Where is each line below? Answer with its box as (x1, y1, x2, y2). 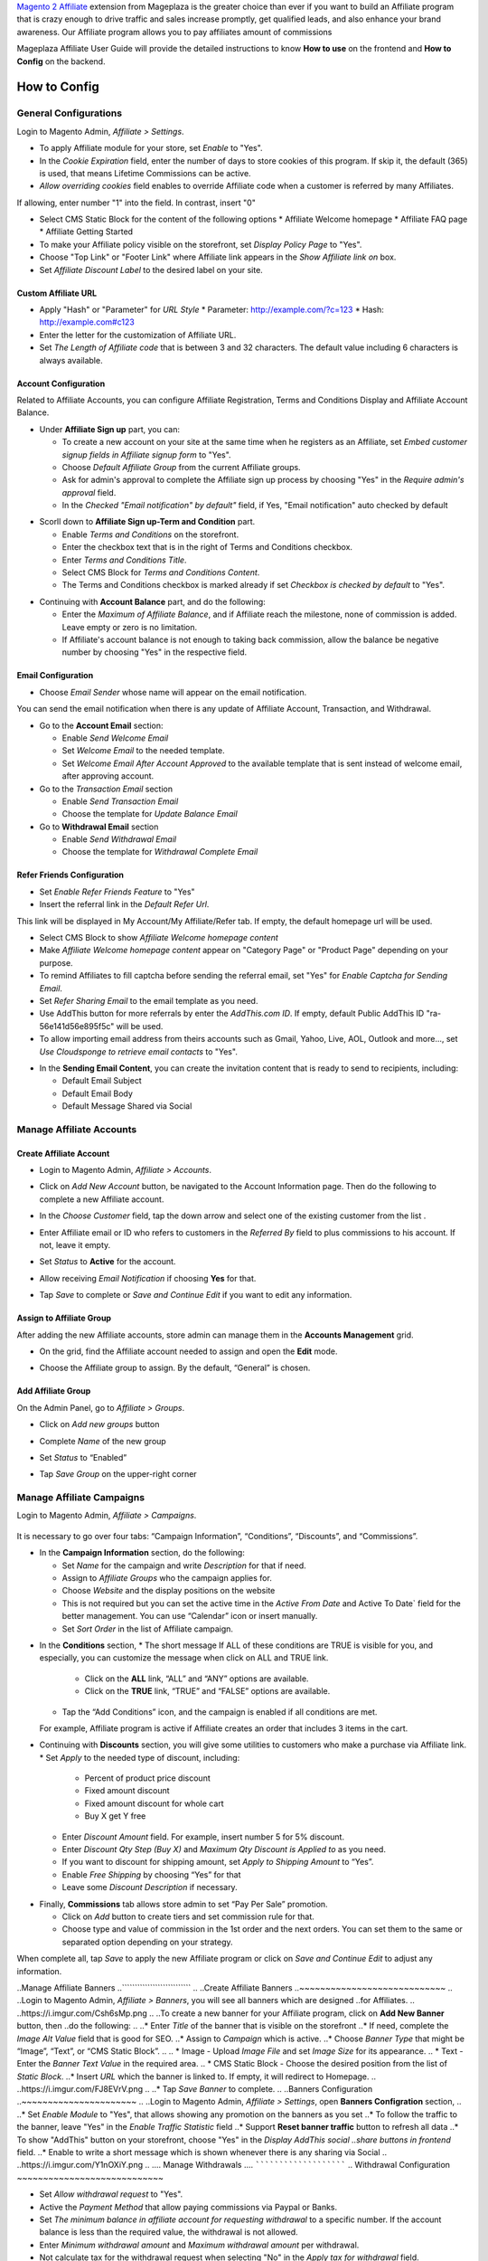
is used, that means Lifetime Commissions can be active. (39, 167, 252, 178)
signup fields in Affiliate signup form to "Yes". (61, 449, 231, 460)
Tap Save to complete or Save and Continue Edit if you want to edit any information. (39, 1290, 352, 1301)
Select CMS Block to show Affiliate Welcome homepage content (39, 932, 279, 943)
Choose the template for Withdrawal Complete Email (61, 847, 258, 857)
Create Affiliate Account (16, 1148, 110, 1159)
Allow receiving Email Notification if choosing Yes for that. (39, 1272, 257, 1283)
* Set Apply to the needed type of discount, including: (39, 1752, 240, 1763)
